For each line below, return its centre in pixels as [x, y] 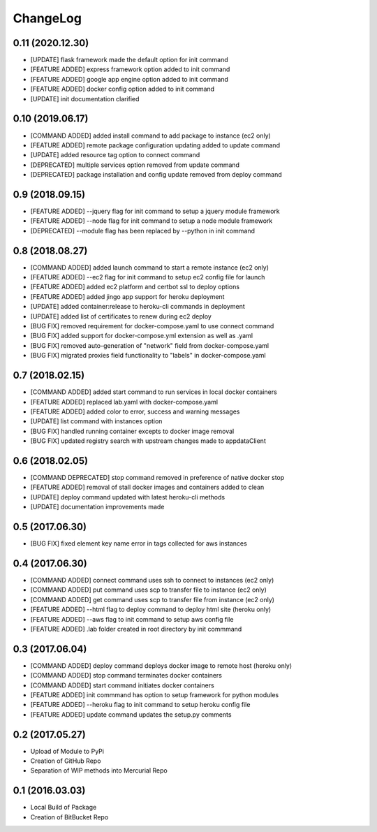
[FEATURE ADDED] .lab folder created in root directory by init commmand [136, 629]
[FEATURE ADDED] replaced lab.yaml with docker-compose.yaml [124, 402]
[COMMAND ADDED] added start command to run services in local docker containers [154, 392]
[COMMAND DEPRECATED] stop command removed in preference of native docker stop [157, 477]
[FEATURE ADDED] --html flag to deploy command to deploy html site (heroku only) [151, 610]
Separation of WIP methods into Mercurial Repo [99, 771]
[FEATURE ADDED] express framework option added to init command [130, 69]
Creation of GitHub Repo [66, 761]
